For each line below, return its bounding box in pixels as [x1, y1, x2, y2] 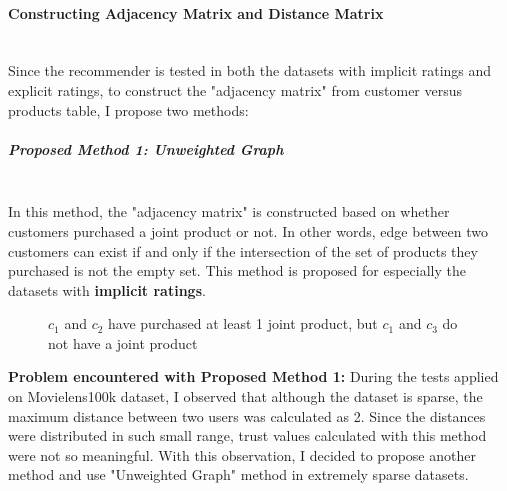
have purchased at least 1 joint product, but [108, 313, 378, 334]
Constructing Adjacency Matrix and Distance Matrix [8, 2, 384, 23]
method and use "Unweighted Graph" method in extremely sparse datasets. [8, 464, 469, 485]
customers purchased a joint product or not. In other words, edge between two [8, 220, 489, 241]
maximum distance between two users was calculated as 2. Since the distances [8, 405, 486, 426]
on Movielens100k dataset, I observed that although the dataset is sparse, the [8, 386, 483, 407]
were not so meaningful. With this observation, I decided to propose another [8, 444, 476, 465]
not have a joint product [48, 332, 198, 353]
